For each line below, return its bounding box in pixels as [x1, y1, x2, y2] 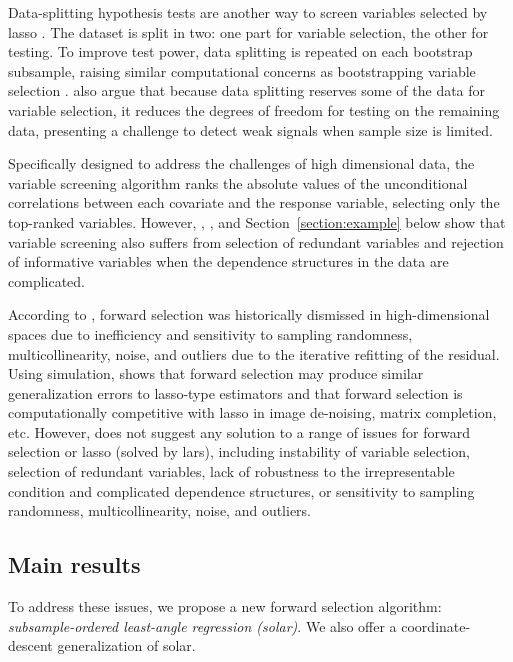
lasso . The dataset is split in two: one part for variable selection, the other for [8, 21, 489, 42]
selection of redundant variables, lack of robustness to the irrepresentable [8, 461, 455, 482]
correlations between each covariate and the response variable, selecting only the [8, 192, 500, 213]
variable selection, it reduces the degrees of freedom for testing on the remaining [8, 99, 500, 120]
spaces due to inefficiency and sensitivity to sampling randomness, [8, 323, 413, 344]
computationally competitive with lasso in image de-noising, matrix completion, [8, 402, 497, 423]
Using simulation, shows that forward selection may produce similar [8, 363, 424, 384]
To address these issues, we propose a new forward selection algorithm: [8, 596, 442, 617]
